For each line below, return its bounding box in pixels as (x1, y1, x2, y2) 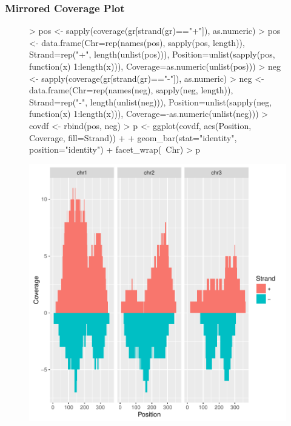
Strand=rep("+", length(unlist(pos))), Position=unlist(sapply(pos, (29, 48, 275, 61)
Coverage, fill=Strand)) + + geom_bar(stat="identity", (29, 131, 237, 144)
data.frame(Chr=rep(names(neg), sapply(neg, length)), (29, 84, 233, 96)
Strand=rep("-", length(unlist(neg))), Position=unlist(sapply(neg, (29, 95, 272, 108)
